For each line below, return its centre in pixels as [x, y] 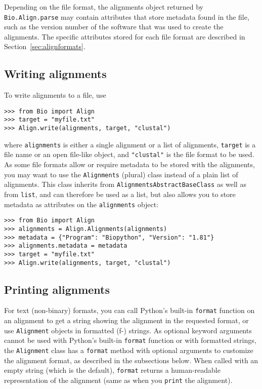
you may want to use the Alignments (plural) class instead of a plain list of [121, 174]
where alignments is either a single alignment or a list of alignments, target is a [130, 144]
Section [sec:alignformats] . [45, 46]
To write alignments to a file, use [55, 95]
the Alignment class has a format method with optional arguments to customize [129, 350]
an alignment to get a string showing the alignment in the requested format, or [126, 320]
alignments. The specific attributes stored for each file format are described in [125, 36]
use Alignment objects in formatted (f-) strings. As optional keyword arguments [128, 330]
